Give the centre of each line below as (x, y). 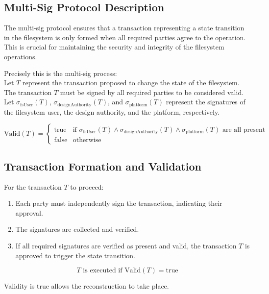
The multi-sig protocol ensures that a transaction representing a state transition (124, 28)
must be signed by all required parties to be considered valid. (152, 92)
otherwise (87, 140)
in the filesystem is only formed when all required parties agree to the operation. (125, 37)
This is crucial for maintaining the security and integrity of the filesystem (114, 47)
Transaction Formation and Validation (103, 166)
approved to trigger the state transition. (75, 255)
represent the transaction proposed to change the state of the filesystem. (131, 83)
